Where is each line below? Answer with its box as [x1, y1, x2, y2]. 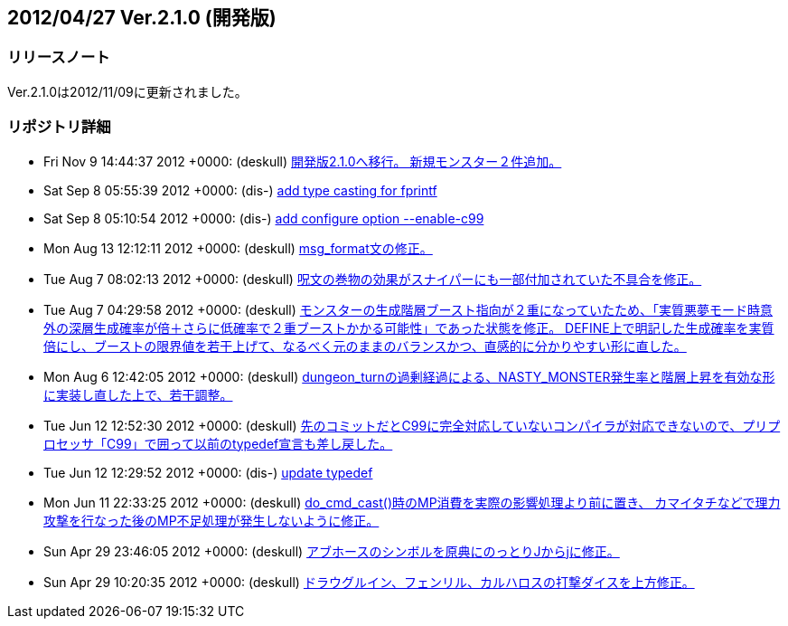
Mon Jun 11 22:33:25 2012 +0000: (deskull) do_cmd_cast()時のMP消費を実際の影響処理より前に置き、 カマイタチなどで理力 [43, 494, 781, 510]
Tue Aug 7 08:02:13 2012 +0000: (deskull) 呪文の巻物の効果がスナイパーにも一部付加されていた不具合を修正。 [43, 270, 702, 287]
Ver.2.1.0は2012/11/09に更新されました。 [7, 83, 248, 100]
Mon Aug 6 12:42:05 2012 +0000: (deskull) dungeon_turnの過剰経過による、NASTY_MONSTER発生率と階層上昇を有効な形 [43, 368, 775, 384]
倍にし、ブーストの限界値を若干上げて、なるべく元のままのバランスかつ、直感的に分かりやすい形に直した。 [43, 337, 687, 354]
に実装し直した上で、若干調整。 [43, 386, 233, 403]
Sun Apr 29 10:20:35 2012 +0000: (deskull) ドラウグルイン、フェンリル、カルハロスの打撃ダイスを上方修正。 [43, 574, 695, 590]
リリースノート [7, 48, 110, 67]
